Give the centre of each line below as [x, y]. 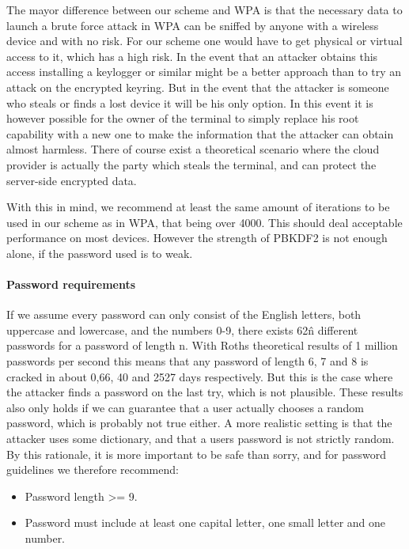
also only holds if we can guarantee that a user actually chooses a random [185, 407]
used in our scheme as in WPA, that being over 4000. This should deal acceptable [204, 222]
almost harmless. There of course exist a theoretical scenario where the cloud [193, 149]
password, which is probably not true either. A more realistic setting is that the [199, 423]
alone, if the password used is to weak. [100, 253]
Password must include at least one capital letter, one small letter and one [205, 522]
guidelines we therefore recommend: [93, 469]
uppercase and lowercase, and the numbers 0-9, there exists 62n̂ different [182, 329]
